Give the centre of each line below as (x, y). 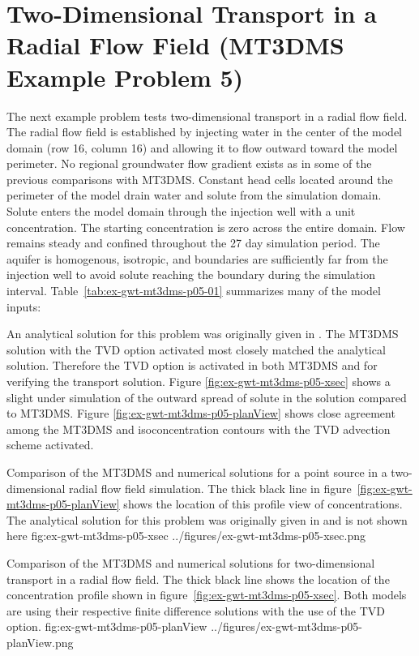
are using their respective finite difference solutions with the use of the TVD (196, 610)
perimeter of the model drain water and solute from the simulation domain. (194, 195)
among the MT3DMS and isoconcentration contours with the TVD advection (199, 429)
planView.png (40, 642)
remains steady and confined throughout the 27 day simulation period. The (193, 243)
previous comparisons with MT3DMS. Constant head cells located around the (200, 179)
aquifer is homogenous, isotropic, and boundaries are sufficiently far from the (197, 258)
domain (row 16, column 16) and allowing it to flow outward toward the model (202, 147)
